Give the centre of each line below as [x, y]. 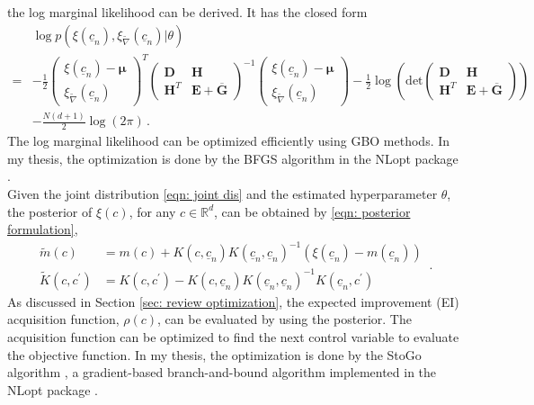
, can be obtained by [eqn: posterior [312, 211]
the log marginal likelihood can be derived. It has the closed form [187, 12]
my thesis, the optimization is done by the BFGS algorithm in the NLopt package [233, 158]
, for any [152, 211]
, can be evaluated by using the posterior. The [285, 319]
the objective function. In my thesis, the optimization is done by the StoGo [214, 354]
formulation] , [43, 229]
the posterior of [50, 211]
